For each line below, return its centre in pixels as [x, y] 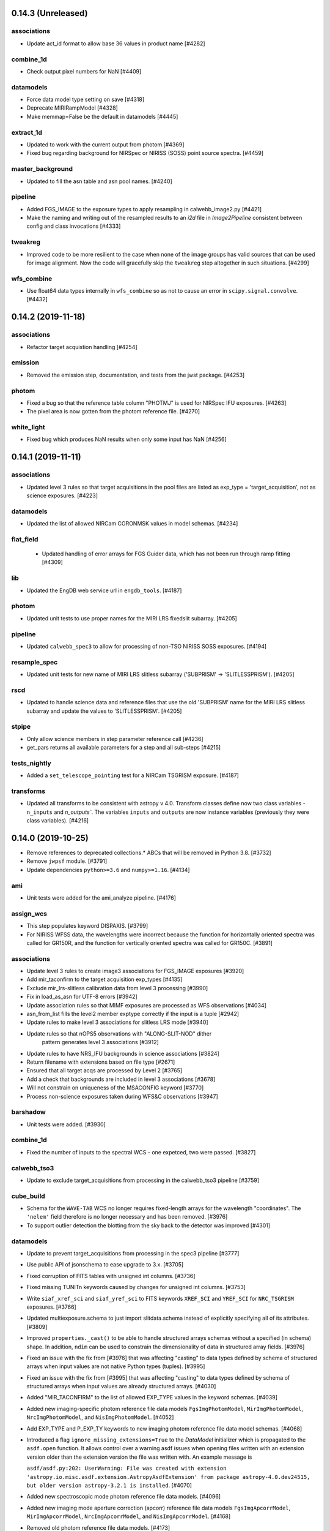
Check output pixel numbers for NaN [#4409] [84, 71]
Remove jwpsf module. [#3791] [67, 861]
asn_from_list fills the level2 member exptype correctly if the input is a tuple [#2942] [133, 1014]
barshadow [28, 1112]
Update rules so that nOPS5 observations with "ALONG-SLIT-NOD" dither [119, 1033]
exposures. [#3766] [51, 1307]
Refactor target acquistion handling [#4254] [82, 347]
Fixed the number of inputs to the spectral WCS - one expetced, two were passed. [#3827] [141, 1152]
